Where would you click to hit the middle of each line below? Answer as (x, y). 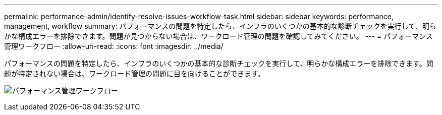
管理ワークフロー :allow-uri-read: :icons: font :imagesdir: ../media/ (114, 46)
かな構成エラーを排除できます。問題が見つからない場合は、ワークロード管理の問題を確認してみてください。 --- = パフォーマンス (218, 36)
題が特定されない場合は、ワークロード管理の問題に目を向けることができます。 (134, 73)
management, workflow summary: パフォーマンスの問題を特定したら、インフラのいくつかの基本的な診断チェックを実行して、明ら (220, 26)
